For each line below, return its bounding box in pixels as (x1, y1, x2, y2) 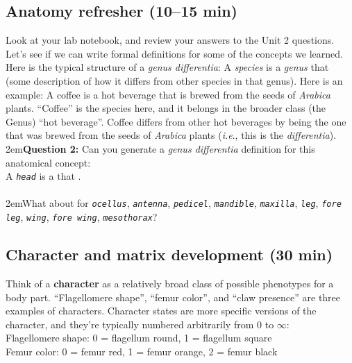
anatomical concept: (6, 155, 91, 169)
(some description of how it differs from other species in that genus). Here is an (6, 73, 343, 87)
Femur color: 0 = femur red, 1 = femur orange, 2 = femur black (6, 344, 278, 358)
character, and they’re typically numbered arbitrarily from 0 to (6, 316, 274, 331)
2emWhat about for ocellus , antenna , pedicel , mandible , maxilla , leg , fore (6, 196, 342, 210)
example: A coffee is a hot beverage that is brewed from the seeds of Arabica (6, 87, 330, 101)
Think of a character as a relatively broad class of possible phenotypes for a (6, 276, 334, 290)
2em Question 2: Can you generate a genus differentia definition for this (6, 141, 315, 155)
